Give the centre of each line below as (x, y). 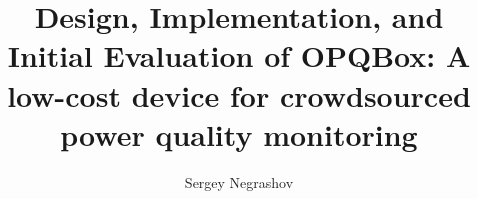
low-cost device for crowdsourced (239, 94)
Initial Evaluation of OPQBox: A (239, 55)
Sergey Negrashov (239, 181)
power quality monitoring (239, 133)
